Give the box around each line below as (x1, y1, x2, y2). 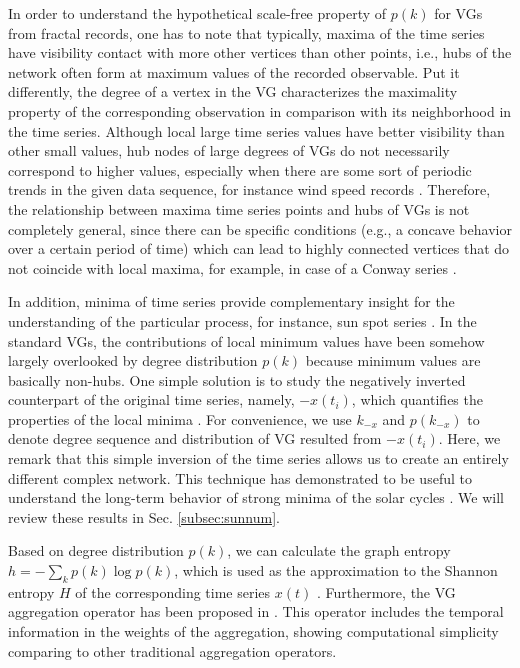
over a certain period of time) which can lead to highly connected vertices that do (8, 238, 510, 259)
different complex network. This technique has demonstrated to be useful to (8, 467, 472, 488)
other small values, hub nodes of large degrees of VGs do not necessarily (8, 140, 450, 161)
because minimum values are (305, 350, 481, 371)
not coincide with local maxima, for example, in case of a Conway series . (8, 257, 457, 278)
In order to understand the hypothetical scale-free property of (8, 3, 387, 23)
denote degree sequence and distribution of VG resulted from (8, 428, 382, 449)
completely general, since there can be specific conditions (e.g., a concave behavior (8, 218, 512, 239)
